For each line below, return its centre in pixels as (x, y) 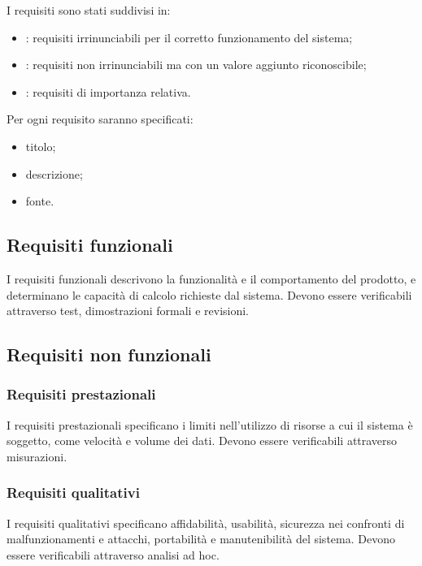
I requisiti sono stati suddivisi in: (89, 10)
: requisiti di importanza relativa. (108, 91)
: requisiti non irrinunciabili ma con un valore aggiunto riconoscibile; (196, 65)
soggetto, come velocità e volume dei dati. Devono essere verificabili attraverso (202, 441)
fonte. (40, 201)
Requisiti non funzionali (109, 354)
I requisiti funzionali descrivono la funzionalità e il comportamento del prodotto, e (211, 278)
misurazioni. (37, 456)
